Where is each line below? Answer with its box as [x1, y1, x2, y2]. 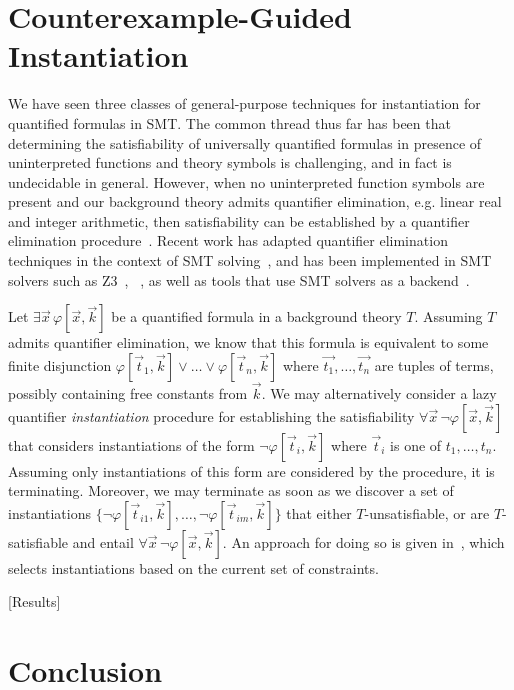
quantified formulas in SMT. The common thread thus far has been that [8, 112, 451, 133]
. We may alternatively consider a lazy [261, 383, 497, 404]
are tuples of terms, [374, 354, 494, 375]
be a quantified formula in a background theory [111, 306, 402, 327]
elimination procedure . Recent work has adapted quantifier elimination [8, 230, 448, 251]
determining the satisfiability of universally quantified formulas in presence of [8, 132, 482, 153]
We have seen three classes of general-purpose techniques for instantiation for [8, 93, 481, 114]
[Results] [8, 591, 61, 612]
